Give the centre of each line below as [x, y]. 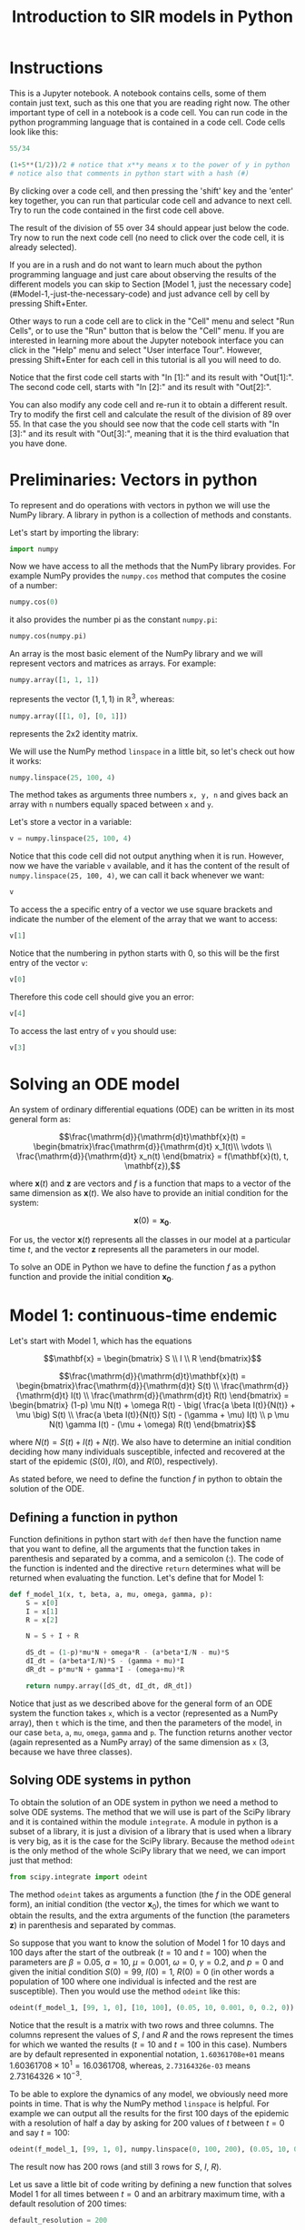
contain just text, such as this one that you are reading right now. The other [150, 103]
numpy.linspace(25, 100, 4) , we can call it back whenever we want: [137, 876]
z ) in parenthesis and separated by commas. [93, 1925]
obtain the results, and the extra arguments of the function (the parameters [150, 1915]
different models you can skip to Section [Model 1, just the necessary [138, 284]
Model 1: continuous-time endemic [143, 1316]
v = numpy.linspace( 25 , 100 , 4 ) [70, 839]
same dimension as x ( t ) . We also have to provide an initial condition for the [149, 1192]
